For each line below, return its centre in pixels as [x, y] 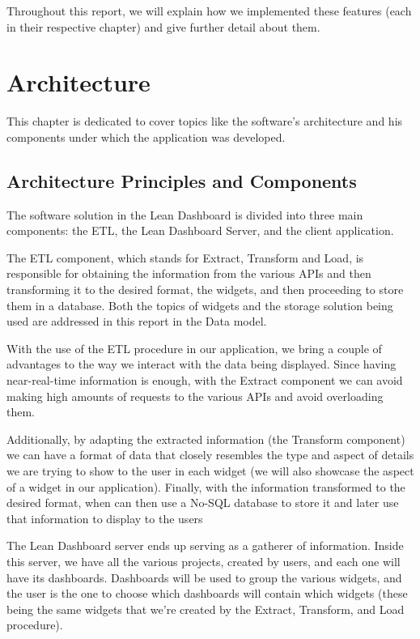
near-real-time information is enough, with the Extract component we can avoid [205, 380]
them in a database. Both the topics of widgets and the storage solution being [200, 305]
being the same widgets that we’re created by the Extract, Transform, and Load [206, 609]
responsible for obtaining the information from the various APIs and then [189, 273]
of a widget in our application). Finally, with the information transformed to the [206, 486]
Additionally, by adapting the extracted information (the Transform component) [206, 439]
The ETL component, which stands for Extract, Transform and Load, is [185, 257]
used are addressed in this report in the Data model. [137, 321]
